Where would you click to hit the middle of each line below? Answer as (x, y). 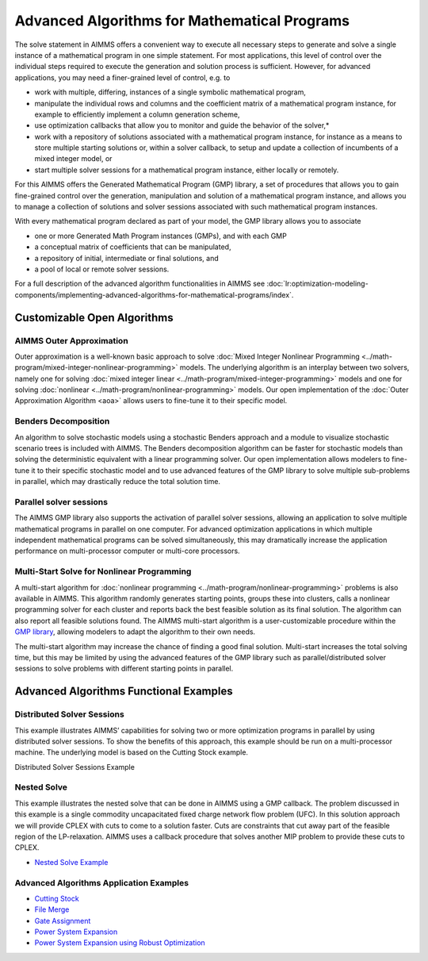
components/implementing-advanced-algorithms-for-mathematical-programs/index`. (154, 294)
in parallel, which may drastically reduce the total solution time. (118, 482)
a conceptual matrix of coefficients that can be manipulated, (133, 247)
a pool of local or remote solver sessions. (102, 269)
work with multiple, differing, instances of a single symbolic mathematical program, (170, 92)
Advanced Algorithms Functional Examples (124, 692)
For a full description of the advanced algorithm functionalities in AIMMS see (140, 284)
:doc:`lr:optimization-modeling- (317, 284)
